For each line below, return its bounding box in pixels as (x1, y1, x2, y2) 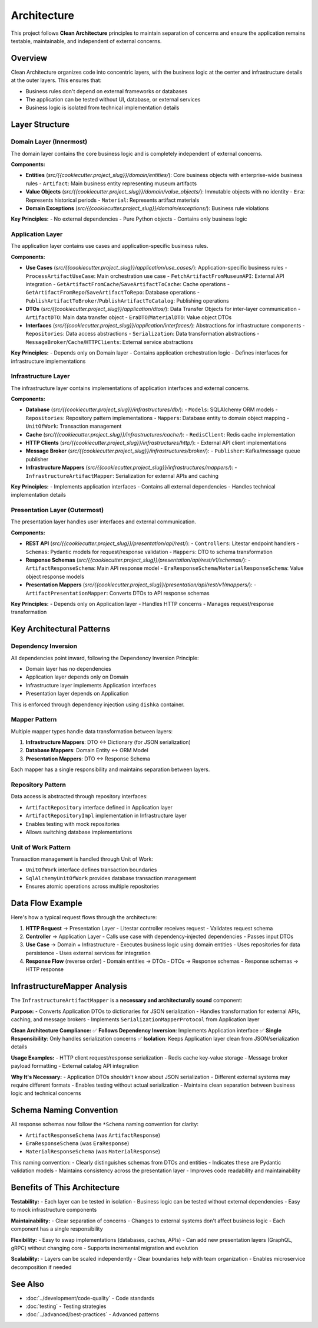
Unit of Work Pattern (11, 843, 71, 851)
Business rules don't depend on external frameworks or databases (25, 87, 188, 94)
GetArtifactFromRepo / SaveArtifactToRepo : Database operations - (25, 289, 200, 296)
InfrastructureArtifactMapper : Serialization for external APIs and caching (25, 472, 219, 479)
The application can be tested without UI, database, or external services (25, 96, 201, 103)
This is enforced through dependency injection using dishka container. (11, 701, 185, 708)
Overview (11, 53, 48, 63)
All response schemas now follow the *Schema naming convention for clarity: (11, 1121, 199, 1128)
